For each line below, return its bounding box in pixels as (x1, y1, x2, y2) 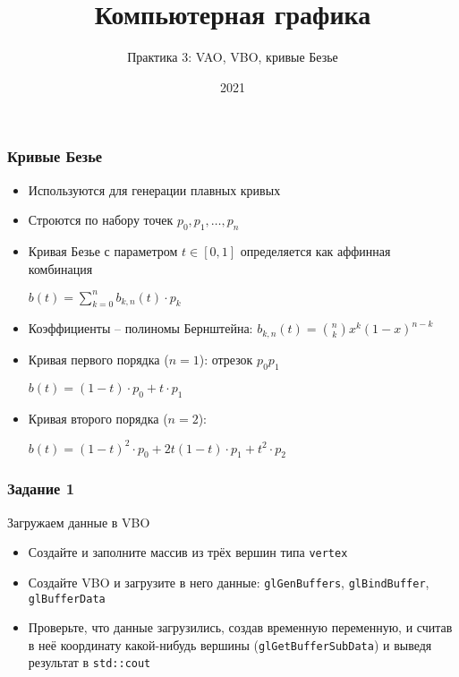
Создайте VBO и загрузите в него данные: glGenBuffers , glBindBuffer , (28, 572, 429, 591)
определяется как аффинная (240, 242, 391, 260)
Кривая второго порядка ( (28, 408, 168, 427)
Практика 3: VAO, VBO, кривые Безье (127, 47, 338, 66)
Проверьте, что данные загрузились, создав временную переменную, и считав (28, 618, 453, 637)
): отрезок (199, 349, 253, 368)
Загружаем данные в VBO (7, 512, 150, 531)
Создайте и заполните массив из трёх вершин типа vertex (28, 543, 348, 561)
